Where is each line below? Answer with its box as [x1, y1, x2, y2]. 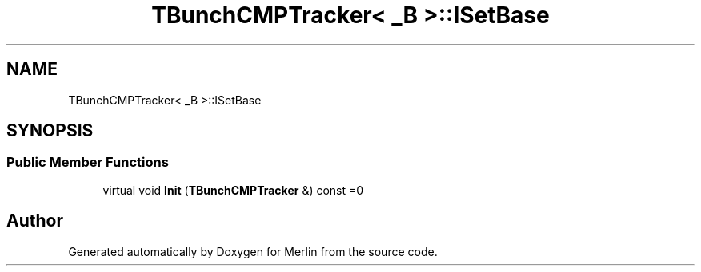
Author [6, 211, 63, 231]
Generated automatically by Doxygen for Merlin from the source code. [68, 244, 438, 258]
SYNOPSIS [6, 120, 94, 141]
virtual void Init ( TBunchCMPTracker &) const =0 [102, 183, 364, 197]
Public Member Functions [6, 154, 169, 171]
